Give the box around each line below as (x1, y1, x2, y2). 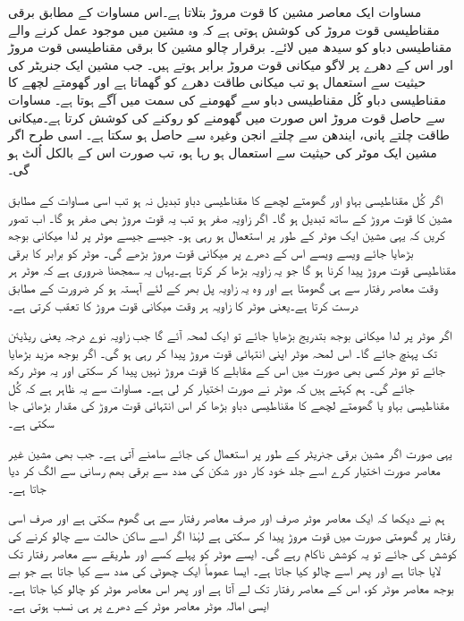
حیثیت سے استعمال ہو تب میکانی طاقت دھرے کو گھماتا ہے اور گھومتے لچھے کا (8, 72, 426, 91)
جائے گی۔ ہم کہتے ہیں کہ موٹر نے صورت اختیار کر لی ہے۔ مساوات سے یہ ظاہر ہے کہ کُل (8, 378, 415, 396)
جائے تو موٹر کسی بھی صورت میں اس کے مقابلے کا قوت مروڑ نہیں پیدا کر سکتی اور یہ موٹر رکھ (8, 361, 446, 379)
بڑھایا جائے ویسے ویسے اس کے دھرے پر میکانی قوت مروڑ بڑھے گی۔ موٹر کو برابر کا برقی (8, 242, 414, 261)
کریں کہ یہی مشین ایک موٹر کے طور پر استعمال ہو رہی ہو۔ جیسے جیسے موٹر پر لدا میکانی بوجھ (8, 225, 445, 244)
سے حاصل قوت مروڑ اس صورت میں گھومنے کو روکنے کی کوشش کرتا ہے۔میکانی (8, 107, 445, 126)
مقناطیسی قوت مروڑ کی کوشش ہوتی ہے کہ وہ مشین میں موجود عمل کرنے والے (8, 20, 440, 38)
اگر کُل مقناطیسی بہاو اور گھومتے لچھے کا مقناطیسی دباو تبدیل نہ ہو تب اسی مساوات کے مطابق (8, 190, 443, 208)
